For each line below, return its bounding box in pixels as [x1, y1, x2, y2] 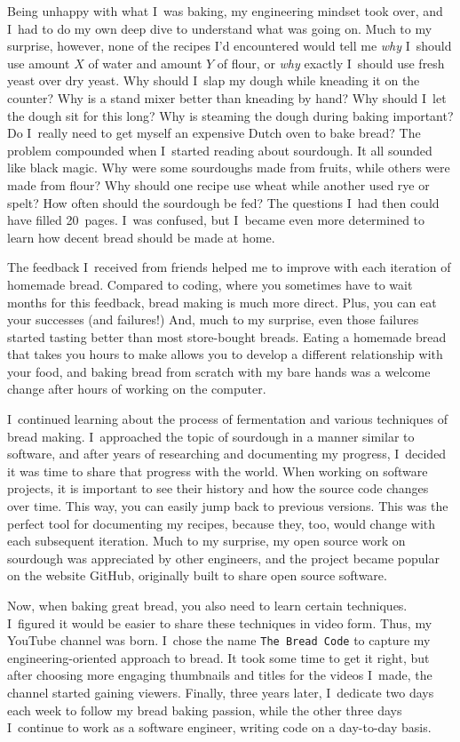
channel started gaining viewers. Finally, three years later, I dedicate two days [7, 683, 434, 702]
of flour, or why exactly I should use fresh [217, 53, 445, 72]
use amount [7, 53, 70, 72]
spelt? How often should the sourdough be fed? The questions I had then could [7, 193, 440, 211]
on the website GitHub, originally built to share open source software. [7, 566, 387, 585]
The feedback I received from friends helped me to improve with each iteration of [7, 258, 451, 276]
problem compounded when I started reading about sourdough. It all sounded [7, 140, 432, 159]
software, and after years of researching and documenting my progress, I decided [7, 444, 447, 463]
